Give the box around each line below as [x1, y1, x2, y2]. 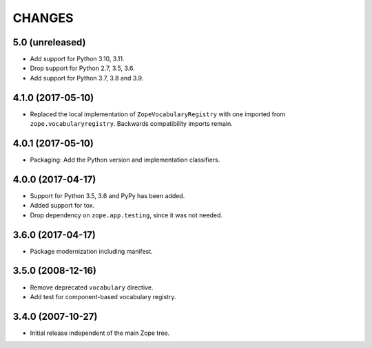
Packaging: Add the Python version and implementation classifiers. [30, 155, 220, 164]
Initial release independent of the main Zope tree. [30, 329, 170, 337]
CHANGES [12, 10, 74, 25]
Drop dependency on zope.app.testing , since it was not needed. [30, 210, 223, 219]
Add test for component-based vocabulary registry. [30, 292, 176, 301]
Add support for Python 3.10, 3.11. [30, 55, 125, 63]
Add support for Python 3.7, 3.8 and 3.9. [30, 74, 144, 82]
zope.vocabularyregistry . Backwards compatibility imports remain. [30, 120, 234, 128]
